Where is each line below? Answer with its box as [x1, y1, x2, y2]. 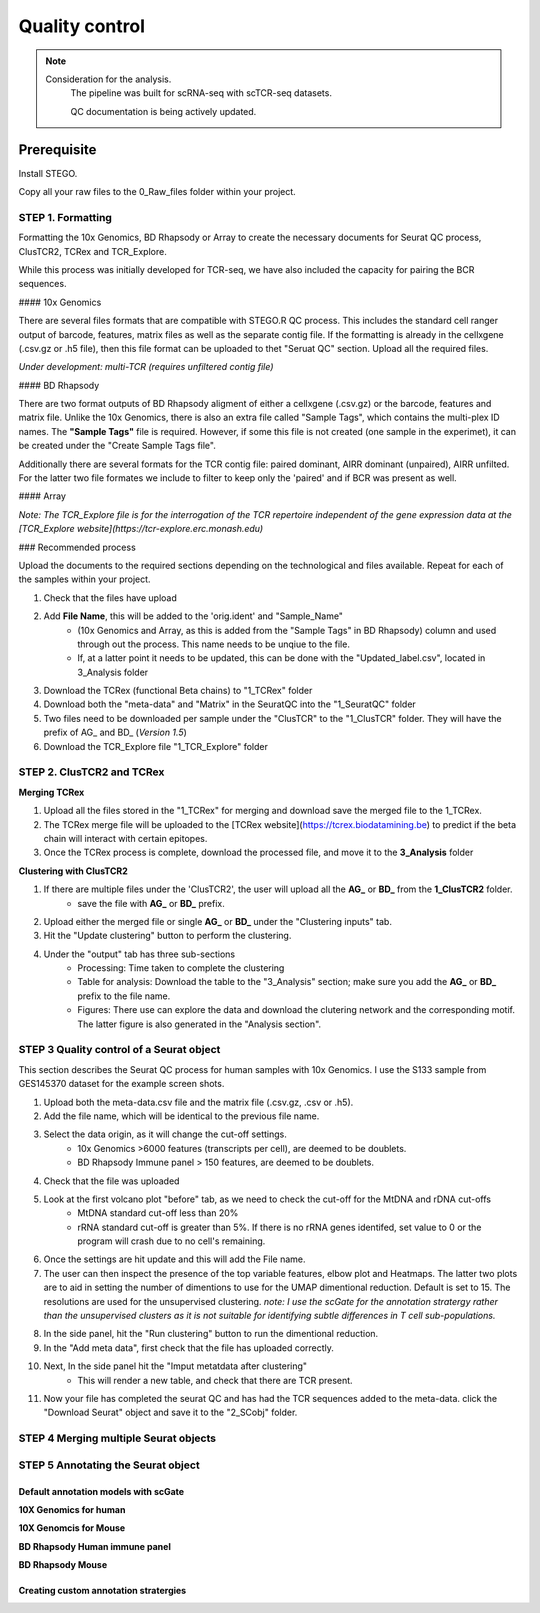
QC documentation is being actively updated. [70, 105, 257, 117]
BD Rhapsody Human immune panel [18, 1540, 172, 1552]
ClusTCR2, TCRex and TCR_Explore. [18, 245, 167, 257]
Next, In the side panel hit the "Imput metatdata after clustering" [43, 1360, 308, 1372]
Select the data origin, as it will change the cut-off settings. [43, 1128, 287, 1140]
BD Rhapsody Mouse [18, 1559, 108, 1571]
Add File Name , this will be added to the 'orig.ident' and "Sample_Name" [43, 610, 344, 622]
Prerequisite [18, 141, 97, 158]
